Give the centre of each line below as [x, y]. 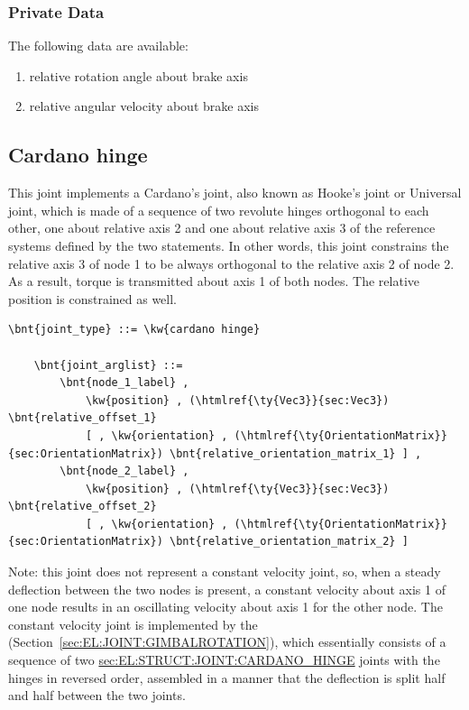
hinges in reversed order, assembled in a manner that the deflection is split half [227, 677]
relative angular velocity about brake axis [144, 106]
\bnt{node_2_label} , [124, 471]
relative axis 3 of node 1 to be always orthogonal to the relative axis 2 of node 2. [231, 263]
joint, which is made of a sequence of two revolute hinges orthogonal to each [219, 210]
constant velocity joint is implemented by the [133, 624]
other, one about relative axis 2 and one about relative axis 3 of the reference [222, 228]
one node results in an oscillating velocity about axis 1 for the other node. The [225, 607]
